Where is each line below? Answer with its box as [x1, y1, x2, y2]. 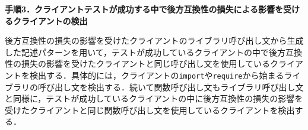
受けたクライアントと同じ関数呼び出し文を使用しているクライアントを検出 [5, 103, 295, 116]
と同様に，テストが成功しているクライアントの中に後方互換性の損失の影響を [5, 92, 303, 105]
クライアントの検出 [12, 14, 88, 27]
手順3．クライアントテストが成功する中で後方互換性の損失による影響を [5, 3, 284, 15]
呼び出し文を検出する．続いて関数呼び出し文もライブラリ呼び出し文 [37, 80, 304, 93]
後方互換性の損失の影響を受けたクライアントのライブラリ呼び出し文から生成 [5, 34, 304, 47]
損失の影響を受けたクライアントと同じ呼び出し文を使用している [21, 57, 271, 70]
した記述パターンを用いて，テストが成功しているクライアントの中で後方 [5, 45, 285, 58]
